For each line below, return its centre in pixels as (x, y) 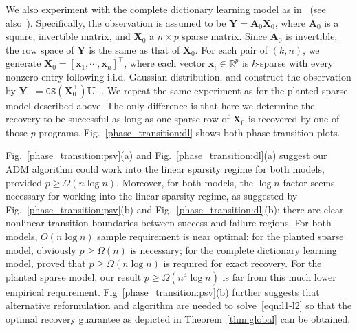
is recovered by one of (294, 119)
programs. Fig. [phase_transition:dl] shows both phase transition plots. (190, 132)
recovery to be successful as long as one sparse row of (118, 119)
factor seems (309, 182)
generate (23, 63)
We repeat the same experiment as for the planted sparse (227, 90)
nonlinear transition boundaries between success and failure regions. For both (169, 223)
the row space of (40, 49)
